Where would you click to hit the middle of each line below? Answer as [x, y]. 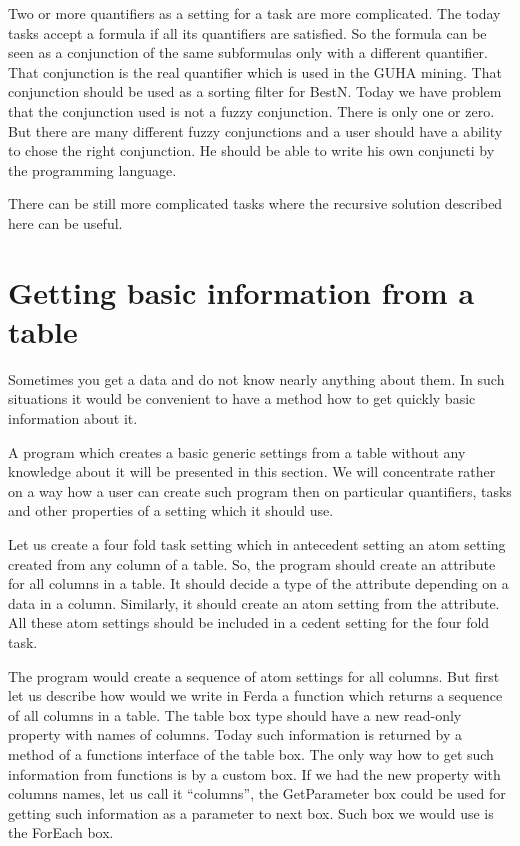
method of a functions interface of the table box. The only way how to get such [251, 753]
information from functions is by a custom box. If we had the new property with [254, 773]
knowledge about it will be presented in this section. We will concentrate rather [252, 471]
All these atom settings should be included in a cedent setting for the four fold [249, 622]
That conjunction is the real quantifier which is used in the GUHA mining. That [255, 71]
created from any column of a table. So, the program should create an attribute [252, 563]
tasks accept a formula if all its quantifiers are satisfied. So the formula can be [247, 32]
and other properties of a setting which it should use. [171, 510]
